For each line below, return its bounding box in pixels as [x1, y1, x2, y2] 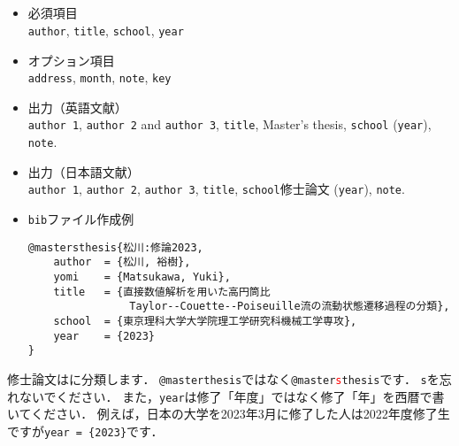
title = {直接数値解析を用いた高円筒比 [53, 285, 271, 298]
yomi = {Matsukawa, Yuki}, [53, 271, 231, 284]
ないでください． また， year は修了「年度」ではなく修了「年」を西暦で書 [19, 387, 445, 405]
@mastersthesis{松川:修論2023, [27, 241, 203, 254]
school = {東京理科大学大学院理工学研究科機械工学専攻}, [53, 314, 357, 327]
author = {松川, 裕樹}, [53, 256, 191, 269]
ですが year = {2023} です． [7, 421, 164, 440]
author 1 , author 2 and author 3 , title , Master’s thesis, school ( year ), [27, 115, 432, 134]
